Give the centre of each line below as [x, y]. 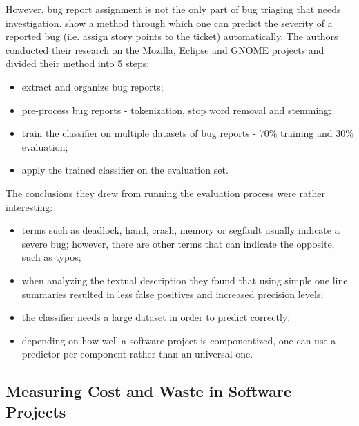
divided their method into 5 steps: [78, 63]
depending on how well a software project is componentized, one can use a [179, 340]
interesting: [29, 206]
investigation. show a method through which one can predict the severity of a [169, 22]
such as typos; [51, 257]
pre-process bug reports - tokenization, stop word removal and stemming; [177, 110]
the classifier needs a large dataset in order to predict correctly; [156, 317]
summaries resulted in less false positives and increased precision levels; [173, 294]
